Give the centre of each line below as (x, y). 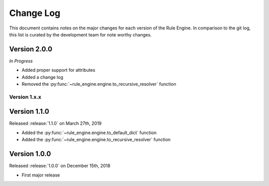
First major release (41, 175)
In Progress (21, 61)
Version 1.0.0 (30, 154)
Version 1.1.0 (29, 111)
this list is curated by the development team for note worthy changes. (80, 34)
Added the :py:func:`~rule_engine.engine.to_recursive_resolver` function (96, 140)
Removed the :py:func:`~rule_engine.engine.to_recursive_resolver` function (99, 84)
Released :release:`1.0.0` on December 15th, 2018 (60, 166)
